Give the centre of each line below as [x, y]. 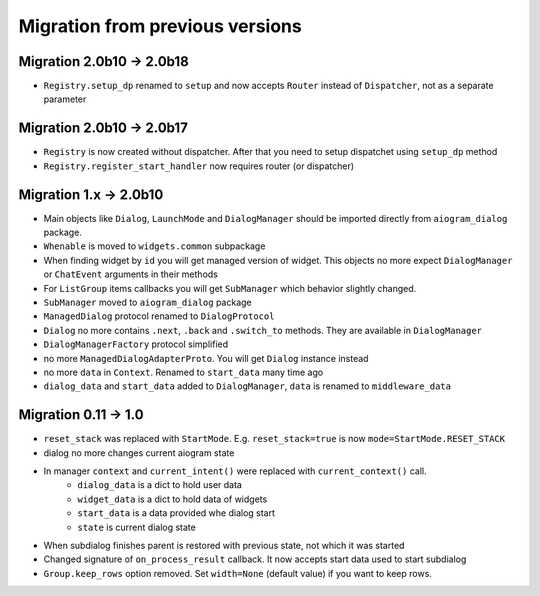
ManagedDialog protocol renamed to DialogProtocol [159, 316]
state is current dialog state [137, 527]
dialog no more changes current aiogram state [139, 452]
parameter [65, 99]
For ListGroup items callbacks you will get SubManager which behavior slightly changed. [230, 288]
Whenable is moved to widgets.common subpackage [154, 246]
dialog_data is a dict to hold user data [159, 485]
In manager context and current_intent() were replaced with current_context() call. [235, 471]
